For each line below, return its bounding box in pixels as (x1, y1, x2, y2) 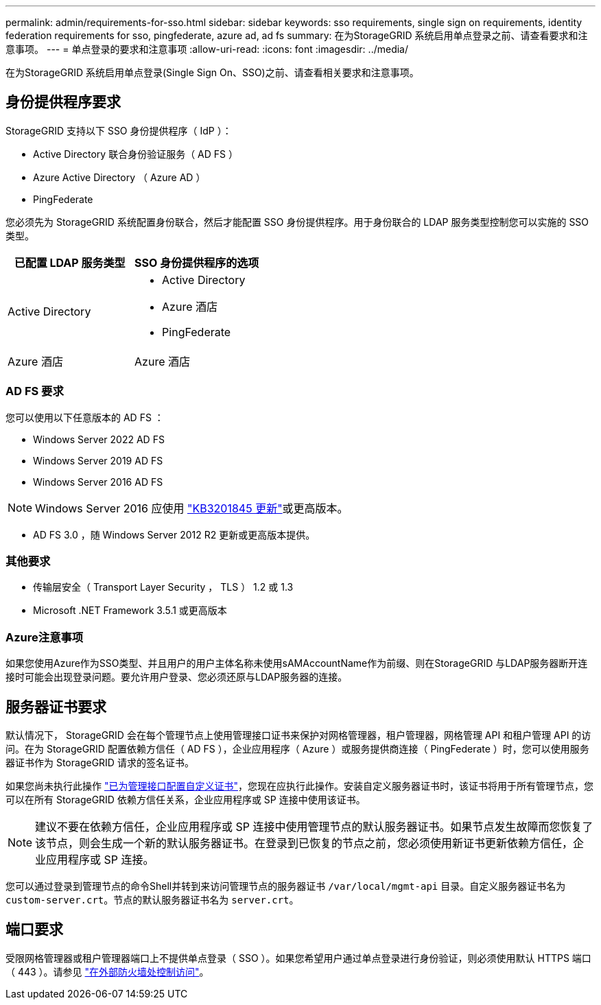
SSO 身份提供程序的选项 (134, 255, 259, 270)
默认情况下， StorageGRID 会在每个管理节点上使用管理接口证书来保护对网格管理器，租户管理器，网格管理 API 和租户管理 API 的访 (5, 729, 591, 741)
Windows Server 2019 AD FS (33, 454, 163, 466)
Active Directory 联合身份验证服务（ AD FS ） (33, 147, 238, 160)
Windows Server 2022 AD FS (33, 433, 165, 445)
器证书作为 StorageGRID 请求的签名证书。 (5, 756, 194, 768)
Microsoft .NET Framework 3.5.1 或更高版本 (33, 604, 227, 617)
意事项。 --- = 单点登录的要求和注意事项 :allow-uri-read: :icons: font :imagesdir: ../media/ (5, 43, 409, 55)
